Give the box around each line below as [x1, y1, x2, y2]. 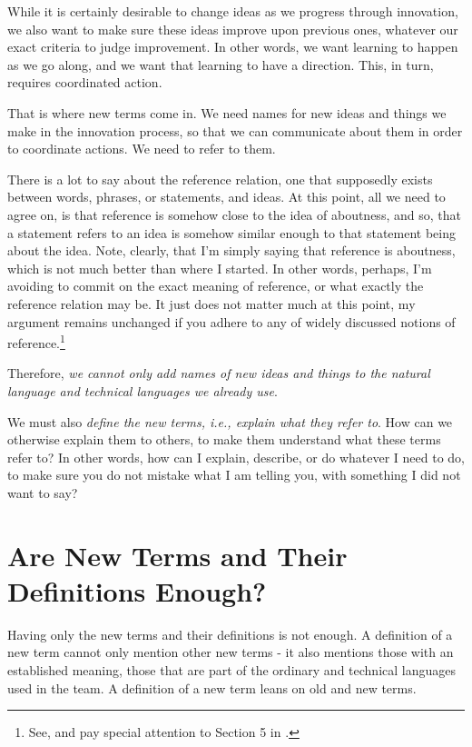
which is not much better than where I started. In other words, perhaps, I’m [7, 258, 432, 277]
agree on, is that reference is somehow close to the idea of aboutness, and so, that [7, 204, 461, 224]
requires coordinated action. [7, 73, 162, 92]
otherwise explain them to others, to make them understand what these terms [7, 430, 441, 449]
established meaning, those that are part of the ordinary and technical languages [7, 661, 456, 679]
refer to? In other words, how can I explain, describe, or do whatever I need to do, [7, 447, 466, 466]
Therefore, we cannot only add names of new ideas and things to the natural [7, 364, 430, 383]
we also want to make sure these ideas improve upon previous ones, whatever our [7, 19, 458, 38]
